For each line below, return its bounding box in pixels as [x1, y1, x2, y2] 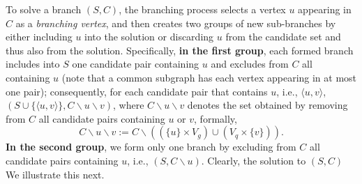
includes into [6, 56, 60, 71]
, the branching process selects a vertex [119, 2, 286, 16]
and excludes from [211, 56, 289, 71]
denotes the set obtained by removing [187, 98, 348, 112]
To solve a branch [6, 2, 82, 16]
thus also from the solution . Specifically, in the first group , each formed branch [6, 43, 354, 57]
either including [6, 29, 73, 44]
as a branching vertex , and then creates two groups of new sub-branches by [15, 15, 336, 30]
